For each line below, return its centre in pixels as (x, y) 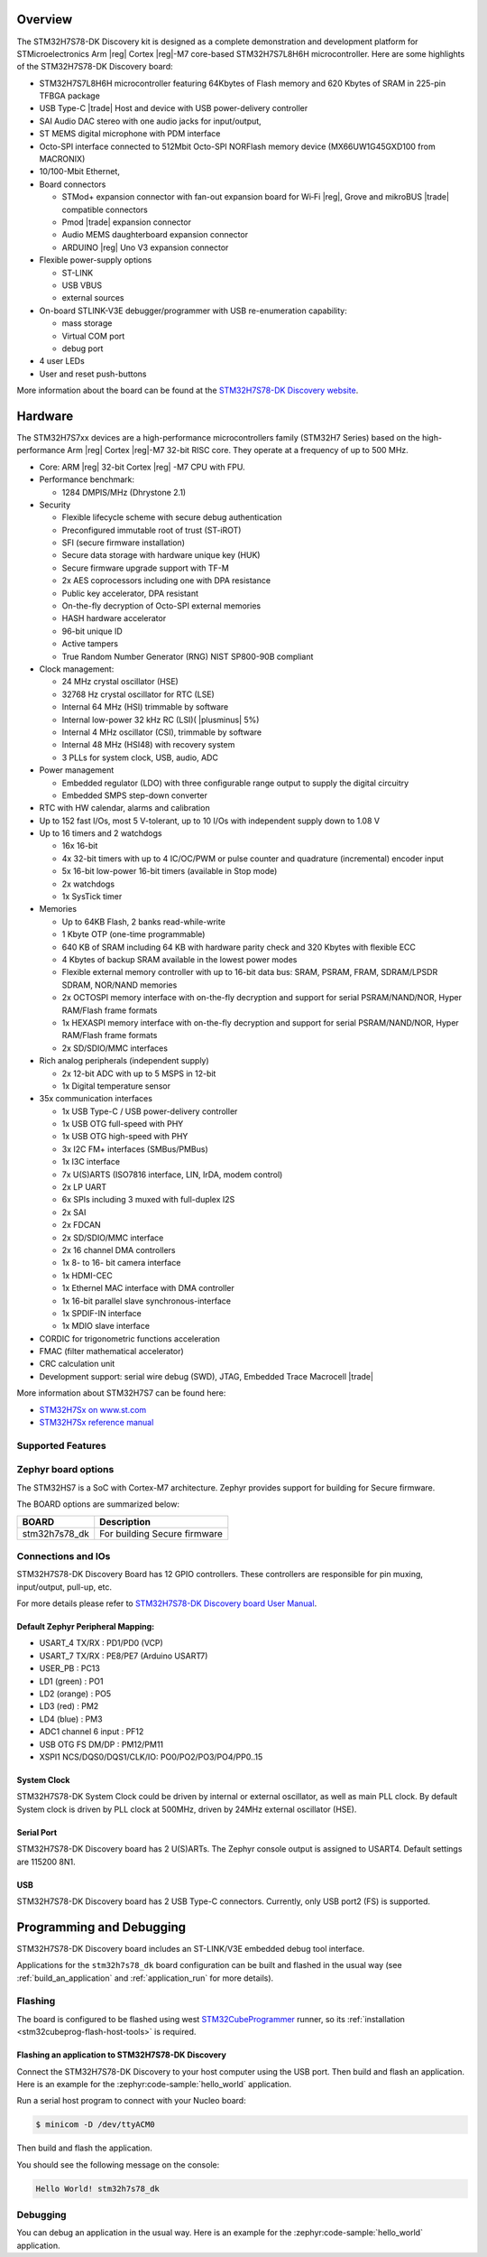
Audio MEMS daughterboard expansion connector (155, 235)
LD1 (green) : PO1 (71, 1681)
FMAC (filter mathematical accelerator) (111, 1351)
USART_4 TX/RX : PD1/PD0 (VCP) (101, 1643)
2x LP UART (84, 1187)
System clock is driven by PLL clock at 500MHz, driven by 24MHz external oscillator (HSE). (187, 1809)
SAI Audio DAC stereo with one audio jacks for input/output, (150, 121)
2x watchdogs (88, 884)
